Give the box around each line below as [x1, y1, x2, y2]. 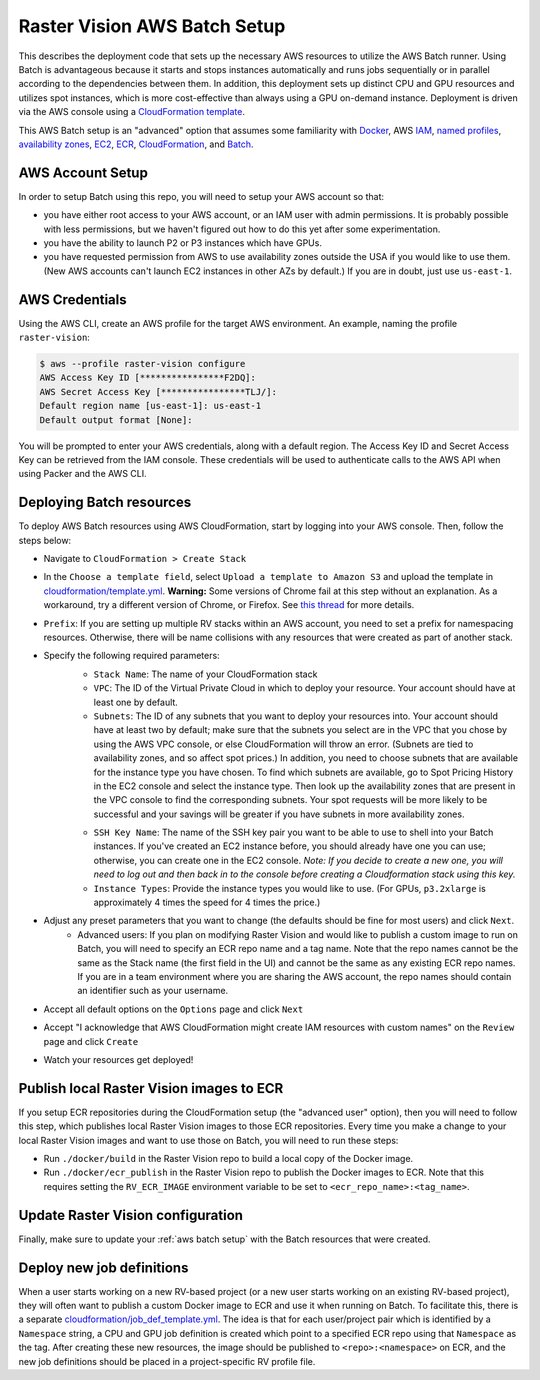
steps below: [18, 534, 72, 546]
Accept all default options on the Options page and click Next [43, 1003, 304, 1015]
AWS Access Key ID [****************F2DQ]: [39, 372, 257, 384]
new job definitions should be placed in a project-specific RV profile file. [18, 1355, 316, 1367]
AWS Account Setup [18, 164, 149, 181]
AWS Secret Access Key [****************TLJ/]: [39, 386, 277, 397]
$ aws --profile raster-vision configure [39, 358, 246, 370]
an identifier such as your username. [77, 985, 229, 997]
